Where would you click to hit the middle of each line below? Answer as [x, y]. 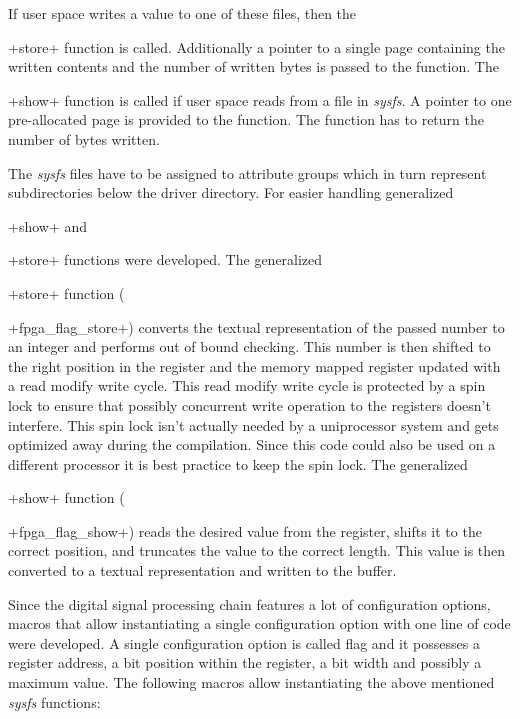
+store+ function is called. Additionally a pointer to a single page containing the [256, 46]
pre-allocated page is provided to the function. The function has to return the [246, 119]
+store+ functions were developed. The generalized [165, 259]
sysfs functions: [54, 701]
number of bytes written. [84, 138]
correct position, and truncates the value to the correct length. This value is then [257, 550]
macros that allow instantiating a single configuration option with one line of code [259, 623]
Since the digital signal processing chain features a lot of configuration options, [249, 603]
